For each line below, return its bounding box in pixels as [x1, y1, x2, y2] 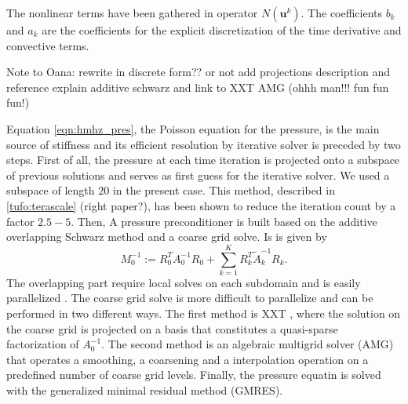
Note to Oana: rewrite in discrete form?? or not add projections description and [6, 64, 390, 80]
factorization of [6, 336, 79, 352]
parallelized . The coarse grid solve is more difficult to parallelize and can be [6, 289, 373, 306]
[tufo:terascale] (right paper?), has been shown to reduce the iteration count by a [6, 197, 396, 213]
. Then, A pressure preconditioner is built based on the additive [71, 213, 377, 229]
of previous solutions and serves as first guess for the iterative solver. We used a [6, 166, 390, 183]
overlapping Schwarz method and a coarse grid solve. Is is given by [6, 228, 327, 245]
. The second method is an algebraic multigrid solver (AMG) [101, 336, 394, 352]
